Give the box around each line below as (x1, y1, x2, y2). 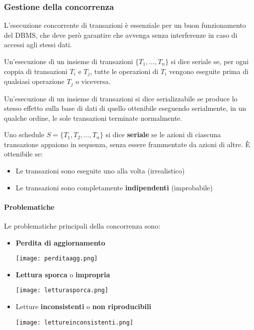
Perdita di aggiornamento (15, 237, 105, 247)
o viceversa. (75, 76, 111, 86)
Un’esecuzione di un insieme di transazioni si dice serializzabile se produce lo (4, 93, 238, 103)
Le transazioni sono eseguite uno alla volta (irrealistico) (15, 165, 185, 176)
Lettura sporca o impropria (15, 269, 110, 279)
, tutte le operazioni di (90, 66, 159, 76)
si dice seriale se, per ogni (170, 56, 249, 66)
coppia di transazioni (4, 66, 68, 76)
